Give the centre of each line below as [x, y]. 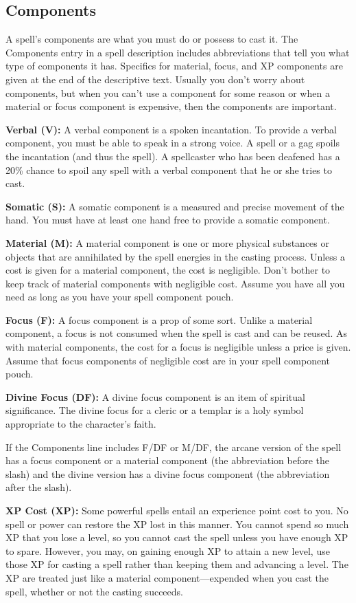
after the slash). [39, 487]
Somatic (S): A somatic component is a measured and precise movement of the [175, 206]
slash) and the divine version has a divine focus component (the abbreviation [168, 473]
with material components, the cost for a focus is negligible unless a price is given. [178, 347]
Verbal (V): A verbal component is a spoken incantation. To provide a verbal [171, 129]
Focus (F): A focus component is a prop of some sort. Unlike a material [159, 319]
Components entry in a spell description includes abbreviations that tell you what [178, 52]
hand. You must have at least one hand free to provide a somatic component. [168, 220]
